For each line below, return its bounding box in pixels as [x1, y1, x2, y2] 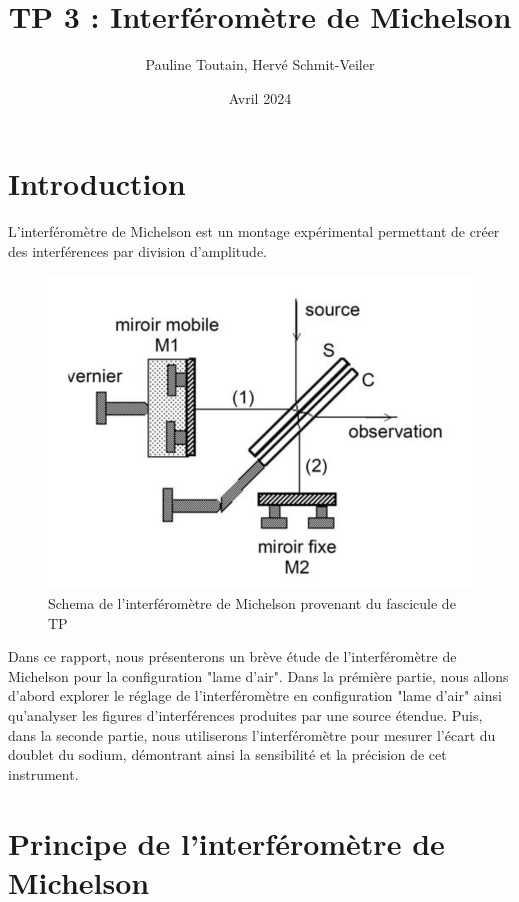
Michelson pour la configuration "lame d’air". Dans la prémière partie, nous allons [8, 665, 509, 686]
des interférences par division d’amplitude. [8, 240, 267, 261]
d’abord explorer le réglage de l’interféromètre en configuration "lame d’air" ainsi [8, 685, 502, 706]
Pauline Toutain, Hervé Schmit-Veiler [145, 54, 375, 75]
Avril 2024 [228, 87, 292, 108]
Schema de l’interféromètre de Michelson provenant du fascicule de [48, 593, 456, 614]
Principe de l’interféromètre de [8, 822, 445, 863]
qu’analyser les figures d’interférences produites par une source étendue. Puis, [8, 705, 483, 725]
